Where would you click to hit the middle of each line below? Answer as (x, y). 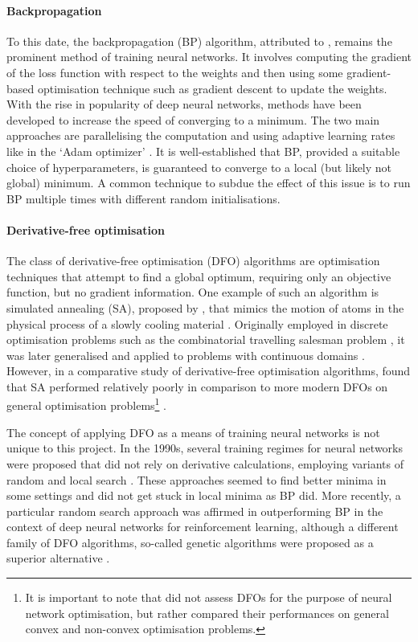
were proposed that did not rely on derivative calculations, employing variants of (205, 463)
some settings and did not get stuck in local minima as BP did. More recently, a (204, 495)
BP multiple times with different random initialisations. (143, 198)
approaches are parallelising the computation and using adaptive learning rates (201, 135)
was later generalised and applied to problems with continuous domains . (186, 355)
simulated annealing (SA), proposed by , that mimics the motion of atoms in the (205, 307)
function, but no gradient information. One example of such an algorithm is (193, 292)
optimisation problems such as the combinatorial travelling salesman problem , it (206, 339)
